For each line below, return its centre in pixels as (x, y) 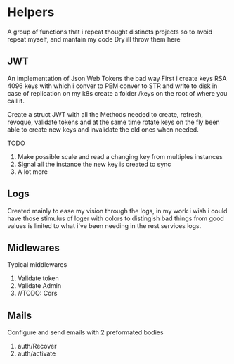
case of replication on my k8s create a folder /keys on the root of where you (117, 93)
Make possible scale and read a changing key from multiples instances (120, 156)
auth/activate (37, 353)
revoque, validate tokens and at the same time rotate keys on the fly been (113, 122)
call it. (16, 101)
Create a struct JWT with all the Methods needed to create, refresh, (105, 114)
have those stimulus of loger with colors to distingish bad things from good (116, 218)
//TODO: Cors (37, 294)
